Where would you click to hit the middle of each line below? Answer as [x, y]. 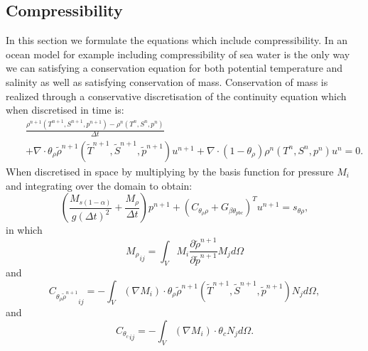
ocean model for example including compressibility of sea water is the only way [178, 54]
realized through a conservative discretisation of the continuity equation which [176, 96]
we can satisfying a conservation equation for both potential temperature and [174, 68]
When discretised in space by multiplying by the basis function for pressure [170, 171]
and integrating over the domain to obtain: [99, 185]
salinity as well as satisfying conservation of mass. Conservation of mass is [167, 81]
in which [24, 230]
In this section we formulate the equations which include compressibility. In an [177, 40]
